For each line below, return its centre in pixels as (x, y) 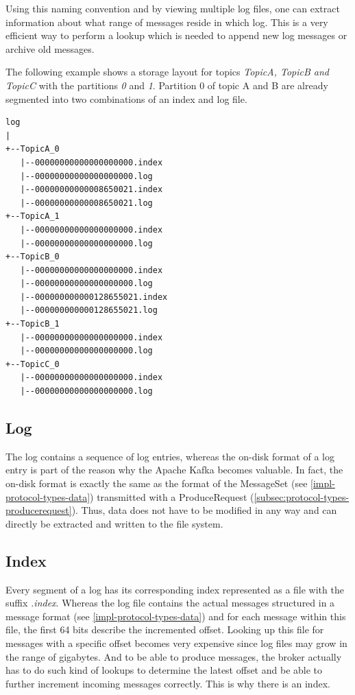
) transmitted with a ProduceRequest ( (172, 496)
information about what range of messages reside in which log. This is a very (167, 22)
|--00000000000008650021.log (86, 203)
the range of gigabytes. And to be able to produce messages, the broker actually (174, 656)
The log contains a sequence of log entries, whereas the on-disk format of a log (170, 456)
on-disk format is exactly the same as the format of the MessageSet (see (157, 483)
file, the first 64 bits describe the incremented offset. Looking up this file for (165, 629)
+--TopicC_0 (33, 364)
